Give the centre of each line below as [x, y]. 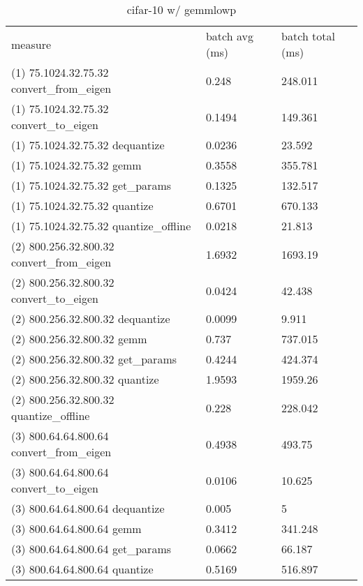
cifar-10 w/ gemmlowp [181, 9]
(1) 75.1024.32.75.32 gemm [76, 165]
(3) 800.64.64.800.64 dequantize [88, 508]
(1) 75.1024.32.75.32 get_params [91, 185]
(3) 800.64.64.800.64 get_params [91, 549]
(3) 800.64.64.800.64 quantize [82, 569]
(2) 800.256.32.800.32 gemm [79, 339]
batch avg [229, 36]
